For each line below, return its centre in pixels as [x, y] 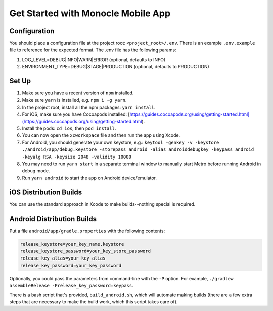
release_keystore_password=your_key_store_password [85, 251]
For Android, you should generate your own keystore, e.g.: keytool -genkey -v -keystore [121, 142]
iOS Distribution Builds [46, 192]
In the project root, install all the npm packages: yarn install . [89, 107]
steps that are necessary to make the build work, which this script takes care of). [94, 302]
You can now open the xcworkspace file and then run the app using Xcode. [101, 135]
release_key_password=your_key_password [71, 265]
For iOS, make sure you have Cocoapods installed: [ [76, 114]
